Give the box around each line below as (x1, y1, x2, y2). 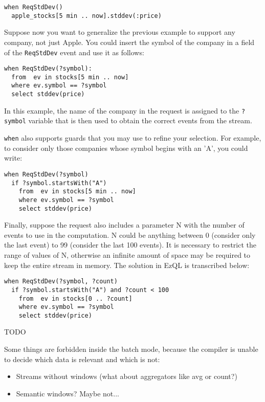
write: (4, 152, 23, 163)
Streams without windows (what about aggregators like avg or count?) (16, 371, 237, 382)
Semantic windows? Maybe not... (16, 388, 119, 398)
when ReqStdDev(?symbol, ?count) (4, 278, 118, 285)
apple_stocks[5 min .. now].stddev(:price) (11, 12, 162, 19)
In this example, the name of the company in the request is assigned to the (4, 105, 239, 116)
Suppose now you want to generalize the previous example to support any (4, 27, 235, 37)
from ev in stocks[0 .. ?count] (18, 295, 132, 302)
